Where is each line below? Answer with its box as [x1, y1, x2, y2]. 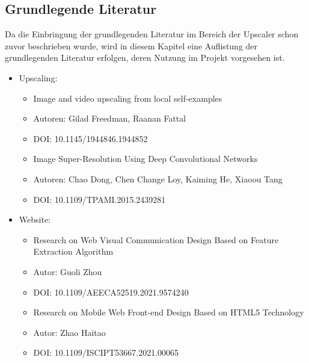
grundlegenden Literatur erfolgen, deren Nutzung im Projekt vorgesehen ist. [5, 51, 285, 64]
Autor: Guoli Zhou [33, 265, 102, 278]
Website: [19, 213, 50, 226]
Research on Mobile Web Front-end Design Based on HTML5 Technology [33, 306, 304, 318]
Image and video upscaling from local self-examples [33, 92, 222, 104]
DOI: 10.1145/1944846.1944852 [33, 132, 148, 144]
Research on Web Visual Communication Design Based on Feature [33, 233, 279, 246]
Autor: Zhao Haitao [33, 326, 106, 338]
